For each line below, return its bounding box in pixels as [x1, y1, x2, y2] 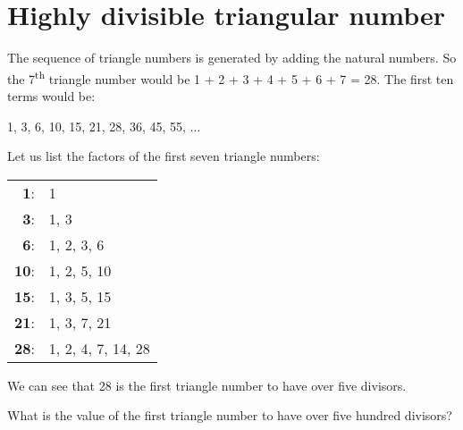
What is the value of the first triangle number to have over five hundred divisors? [7, 406, 452, 425]
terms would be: [7, 86, 96, 105]
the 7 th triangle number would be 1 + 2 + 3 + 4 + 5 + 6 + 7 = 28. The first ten [7, 66, 454, 88]
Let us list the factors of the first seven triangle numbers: [7, 147, 320, 165]
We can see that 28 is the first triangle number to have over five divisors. [7, 375, 407, 394]
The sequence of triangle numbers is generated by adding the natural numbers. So [7, 48, 457, 67]
